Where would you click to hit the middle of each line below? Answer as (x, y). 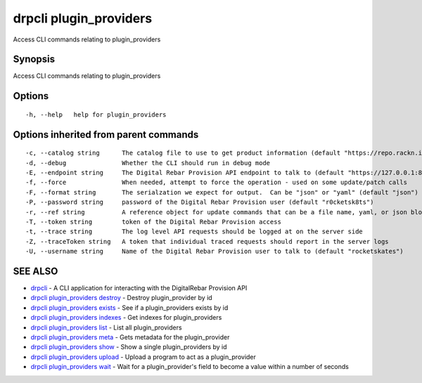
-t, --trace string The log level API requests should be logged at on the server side (194, 232)
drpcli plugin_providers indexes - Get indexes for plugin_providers (126, 318)
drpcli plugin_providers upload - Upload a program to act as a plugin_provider (143, 357)
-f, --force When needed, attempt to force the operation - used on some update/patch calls (217, 182)
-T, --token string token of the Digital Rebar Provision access (153, 222)
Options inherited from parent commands (106, 135)
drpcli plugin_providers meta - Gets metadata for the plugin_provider (130, 337)
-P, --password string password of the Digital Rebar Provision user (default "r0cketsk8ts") (200, 202)
